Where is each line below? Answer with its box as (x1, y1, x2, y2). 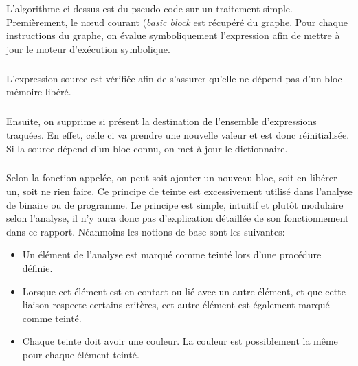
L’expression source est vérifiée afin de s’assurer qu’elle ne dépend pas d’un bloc (6, 71, 342, 85)
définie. (22, 261, 53, 275)
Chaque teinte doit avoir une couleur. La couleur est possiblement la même (22, 334, 338, 348)
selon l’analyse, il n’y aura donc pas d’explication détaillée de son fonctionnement (6, 211, 349, 225)
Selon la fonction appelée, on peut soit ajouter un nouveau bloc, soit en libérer (6, 170, 337, 185)
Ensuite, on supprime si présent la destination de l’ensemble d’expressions (6, 114, 317, 128)
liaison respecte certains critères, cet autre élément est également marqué (22, 297, 330, 312)
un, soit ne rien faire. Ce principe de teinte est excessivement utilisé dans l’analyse (6, 184, 353, 198)
